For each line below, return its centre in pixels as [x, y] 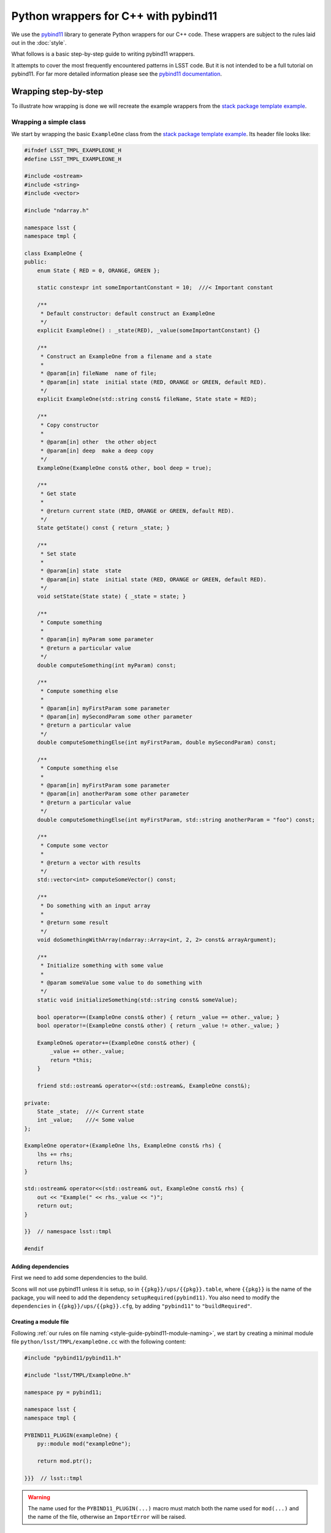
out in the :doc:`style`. [39, 42]
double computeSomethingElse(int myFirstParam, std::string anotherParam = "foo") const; [176, 820]
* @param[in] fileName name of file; [99, 373]
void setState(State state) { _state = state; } [112, 597]
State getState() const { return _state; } [103, 528]
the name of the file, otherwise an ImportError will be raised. [107, 1517]
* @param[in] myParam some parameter [97, 640]
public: [36, 262]
